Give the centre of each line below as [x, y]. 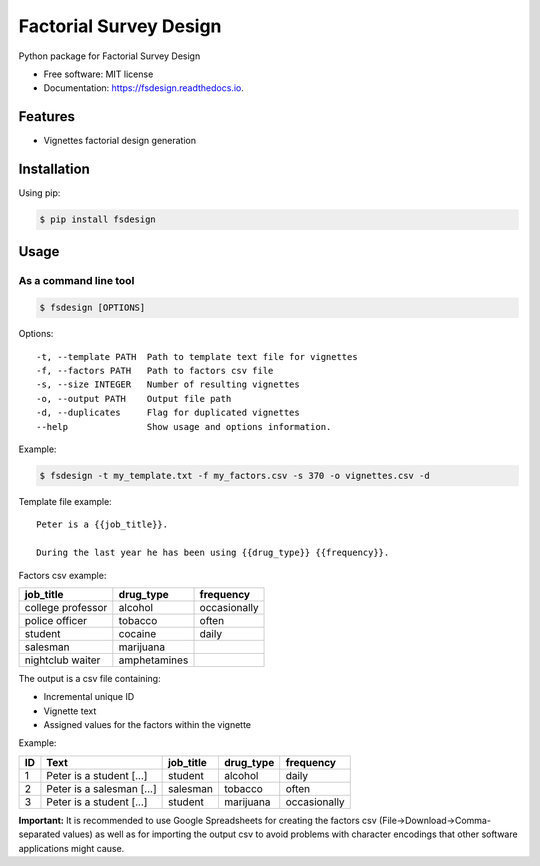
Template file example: [65, 501]
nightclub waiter [62, 660]
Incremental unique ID [89, 697]
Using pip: [39, 193]
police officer [56, 620]
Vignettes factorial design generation [120, 141]
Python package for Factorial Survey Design [109, 56]
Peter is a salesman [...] [101, 788]
